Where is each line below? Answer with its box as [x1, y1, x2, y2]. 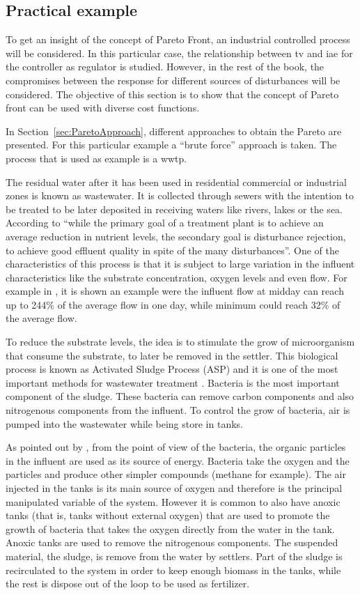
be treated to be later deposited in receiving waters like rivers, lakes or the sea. [6, 201, 343, 216]
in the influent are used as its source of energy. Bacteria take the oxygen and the [6, 453, 350, 467]
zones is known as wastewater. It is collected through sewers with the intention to [6, 188, 354, 203]
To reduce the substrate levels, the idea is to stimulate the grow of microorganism [6, 334, 355, 349]
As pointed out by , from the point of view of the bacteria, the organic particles [6, 440, 346, 454]
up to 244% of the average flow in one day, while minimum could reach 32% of [6, 297, 341, 311]
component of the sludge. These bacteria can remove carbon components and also [6, 389, 354, 403]
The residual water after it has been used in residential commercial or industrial [6, 174, 347, 189]
